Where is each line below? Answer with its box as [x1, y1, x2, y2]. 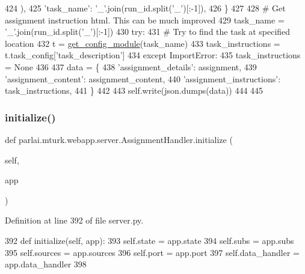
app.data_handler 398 [5, 258, 87, 270]
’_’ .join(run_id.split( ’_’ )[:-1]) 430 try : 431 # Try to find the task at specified [5, 25, 291, 38]
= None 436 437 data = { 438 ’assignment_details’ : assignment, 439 [5, 60, 257, 73]
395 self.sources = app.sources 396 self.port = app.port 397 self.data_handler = [5, 246, 300, 258]
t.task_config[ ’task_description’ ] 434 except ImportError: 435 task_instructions [5, 49, 301, 61]
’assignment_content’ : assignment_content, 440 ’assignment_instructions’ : [5, 72, 281, 85]
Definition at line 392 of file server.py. [5, 214, 144, 227]
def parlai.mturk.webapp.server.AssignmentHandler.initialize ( [5, 133, 233, 145]
